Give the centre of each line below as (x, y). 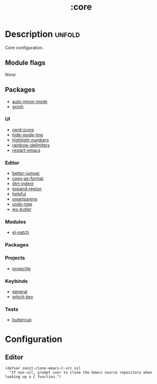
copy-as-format (28, 179)
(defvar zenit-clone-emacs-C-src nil (43, 369)
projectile (21, 268)
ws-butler (22, 209)
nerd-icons (23, 129)
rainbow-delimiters (31, 145)
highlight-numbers (30, 140)
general (20, 292)
